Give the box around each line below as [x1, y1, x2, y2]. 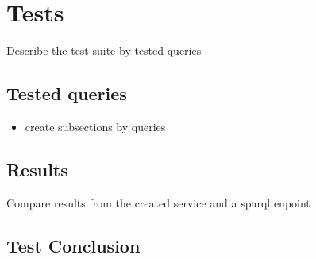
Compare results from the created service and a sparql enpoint [6, 194, 310, 211]
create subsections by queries [25, 118, 166, 134]
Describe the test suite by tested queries [6, 42, 202, 59]
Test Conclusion [6, 233, 141, 257]
